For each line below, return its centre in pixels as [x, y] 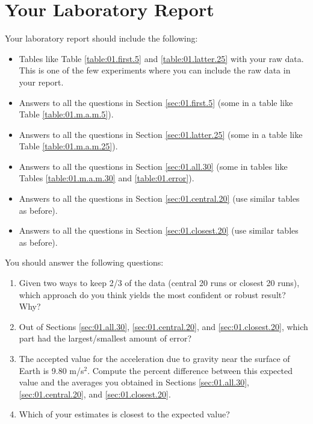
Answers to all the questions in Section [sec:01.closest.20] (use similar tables [159, 230]
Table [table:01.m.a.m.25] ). [68, 146]
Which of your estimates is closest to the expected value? [124, 414]
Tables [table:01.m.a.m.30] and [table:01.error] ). [107, 178]
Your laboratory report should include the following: [101, 38]
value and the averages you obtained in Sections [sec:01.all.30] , [134, 382]
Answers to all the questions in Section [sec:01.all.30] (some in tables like [153, 166]
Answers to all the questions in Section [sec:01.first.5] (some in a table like [156, 102]
